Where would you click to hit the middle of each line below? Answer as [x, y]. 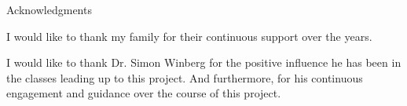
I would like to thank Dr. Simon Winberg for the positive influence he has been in [204, 62]
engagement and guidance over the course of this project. [144, 93]
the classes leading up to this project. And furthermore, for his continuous [185, 77]
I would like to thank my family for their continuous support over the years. [189, 36]
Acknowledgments [49, 9]
